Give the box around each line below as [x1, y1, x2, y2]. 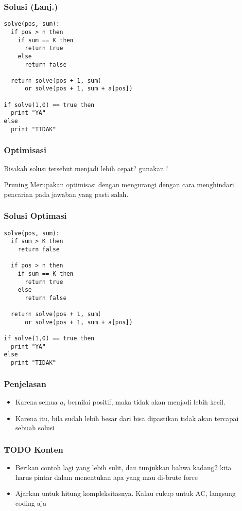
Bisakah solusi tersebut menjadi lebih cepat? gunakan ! [4, 163, 168, 173]
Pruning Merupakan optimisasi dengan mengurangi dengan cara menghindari [4, 179, 234, 190]
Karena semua [15, 397, 58, 406]
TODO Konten [4, 443, 63, 455]
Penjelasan [4, 377, 47, 389]
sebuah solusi [15, 423, 55, 433]
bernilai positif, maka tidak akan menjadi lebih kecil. [68, 397, 225, 406]
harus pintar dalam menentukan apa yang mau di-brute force [15, 472, 198, 482]
